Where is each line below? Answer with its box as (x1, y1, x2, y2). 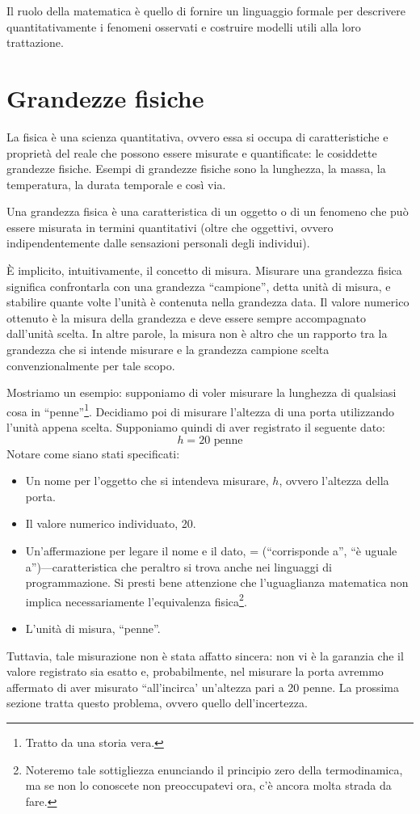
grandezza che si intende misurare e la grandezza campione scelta (6, 341, 330, 358)
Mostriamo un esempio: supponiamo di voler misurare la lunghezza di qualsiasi (6, 384, 397, 401)
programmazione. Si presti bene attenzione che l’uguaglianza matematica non (25, 574, 409, 591)
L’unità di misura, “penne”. (25, 620, 161, 637)
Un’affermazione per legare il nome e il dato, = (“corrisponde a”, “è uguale (25, 542, 397, 559)
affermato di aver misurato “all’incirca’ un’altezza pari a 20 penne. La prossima (6, 678, 399, 695)
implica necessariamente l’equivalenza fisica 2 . (25, 590, 247, 609)
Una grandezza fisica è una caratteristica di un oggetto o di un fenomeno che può (6, 203, 409, 220)
